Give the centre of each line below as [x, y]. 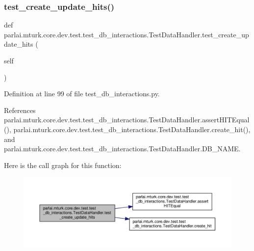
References [20, 110]
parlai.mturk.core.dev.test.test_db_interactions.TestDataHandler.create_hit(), [132, 129]
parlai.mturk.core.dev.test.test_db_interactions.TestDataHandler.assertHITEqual [127, 120]
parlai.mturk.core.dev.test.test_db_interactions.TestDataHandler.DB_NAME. [122, 149]
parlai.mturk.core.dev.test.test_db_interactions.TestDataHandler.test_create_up [127, 34]
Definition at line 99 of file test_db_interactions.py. [82, 94]
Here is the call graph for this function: [63, 165]
